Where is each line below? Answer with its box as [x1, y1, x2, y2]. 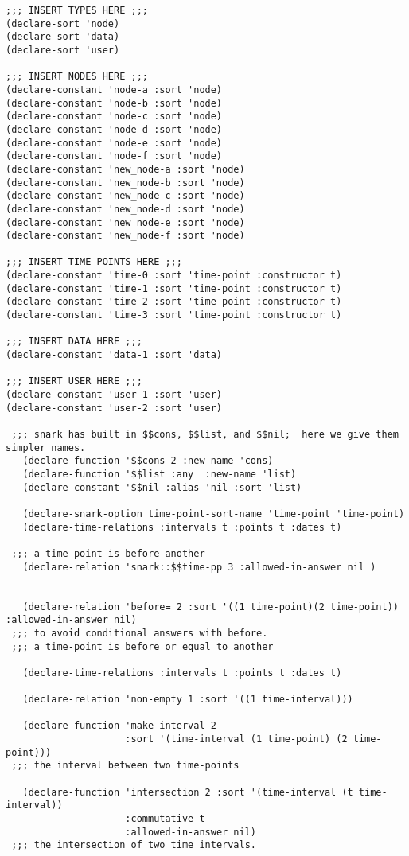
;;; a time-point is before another [11, 547, 205, 559]
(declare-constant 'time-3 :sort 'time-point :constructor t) [6, 309, 342, 321]
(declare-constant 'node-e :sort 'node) [6, 137, 223, 149]
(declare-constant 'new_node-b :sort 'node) [6, 177, 245, 189]
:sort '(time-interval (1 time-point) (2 [125, 733, 348, 745]
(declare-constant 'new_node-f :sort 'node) [6, 230, 245, 242]
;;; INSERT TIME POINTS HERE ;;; [6, 256, 182, 268]
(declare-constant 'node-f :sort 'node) [6, 150, 223, 162]
